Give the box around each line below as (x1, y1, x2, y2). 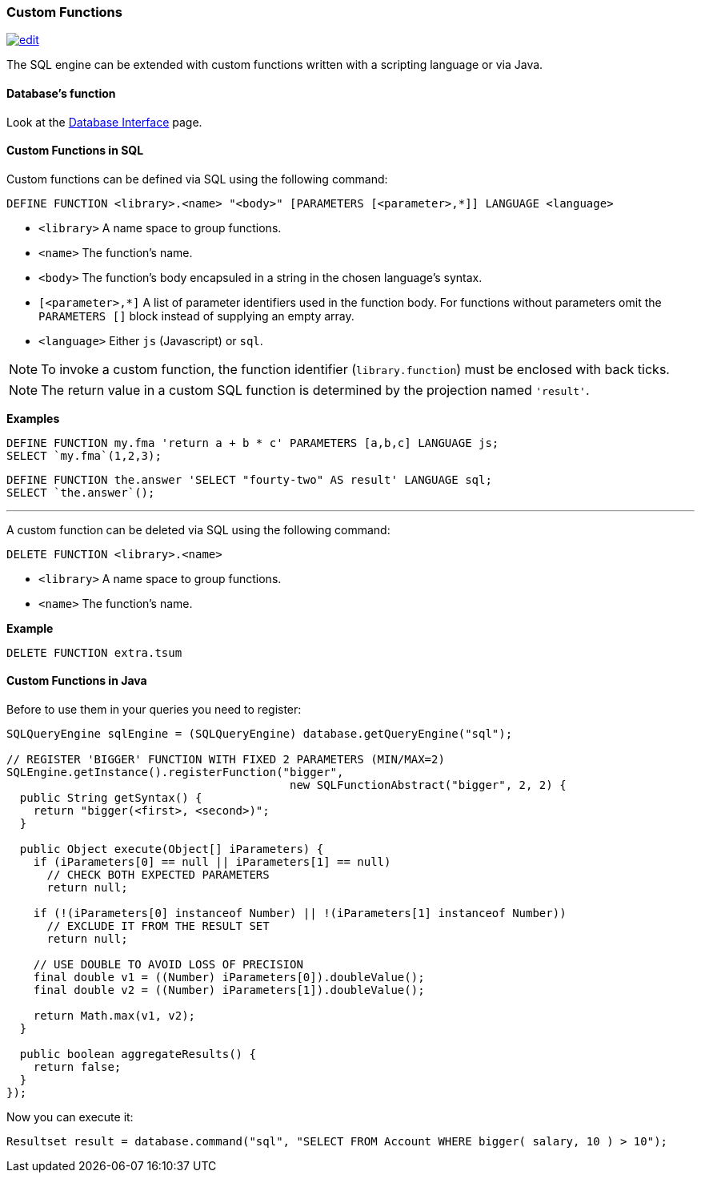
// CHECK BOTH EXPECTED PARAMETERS (46, 868, 270, 882)
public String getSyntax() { (19, 791, 202, 805)
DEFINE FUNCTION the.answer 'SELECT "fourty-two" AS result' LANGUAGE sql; (6, 473, 492, 486)
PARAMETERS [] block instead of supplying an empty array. (38, 308, 355, 323)
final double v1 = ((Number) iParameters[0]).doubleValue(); (33, 971, 425, 984)
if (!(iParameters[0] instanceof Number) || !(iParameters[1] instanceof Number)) (33, 907, 567, 920)
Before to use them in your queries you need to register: (6, 702, 302, 717)
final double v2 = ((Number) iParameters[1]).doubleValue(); (33, 984, 425, 997)
